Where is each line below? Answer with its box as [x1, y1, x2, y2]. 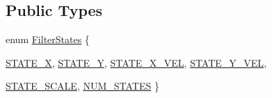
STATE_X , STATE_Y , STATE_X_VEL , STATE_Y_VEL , [6, 55, 267, 70]
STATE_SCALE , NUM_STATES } [6, 79, 159, 93]
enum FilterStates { [6, 32, 90, 47]
